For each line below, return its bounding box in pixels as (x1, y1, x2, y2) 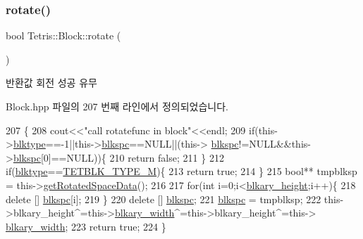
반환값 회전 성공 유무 (6, 75, 97, 90)
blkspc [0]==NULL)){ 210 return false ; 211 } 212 (13, 150, 224, 164)
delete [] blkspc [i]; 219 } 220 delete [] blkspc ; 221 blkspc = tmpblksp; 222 (6, 191, 321, 206)
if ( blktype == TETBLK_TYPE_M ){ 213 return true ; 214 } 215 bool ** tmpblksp (6, 164, 357, 179)
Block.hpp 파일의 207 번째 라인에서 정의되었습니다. (6, 99, 228, 113)
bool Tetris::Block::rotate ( (6, 28, 121, 43)
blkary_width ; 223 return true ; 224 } (6, 219, 166, 233)
